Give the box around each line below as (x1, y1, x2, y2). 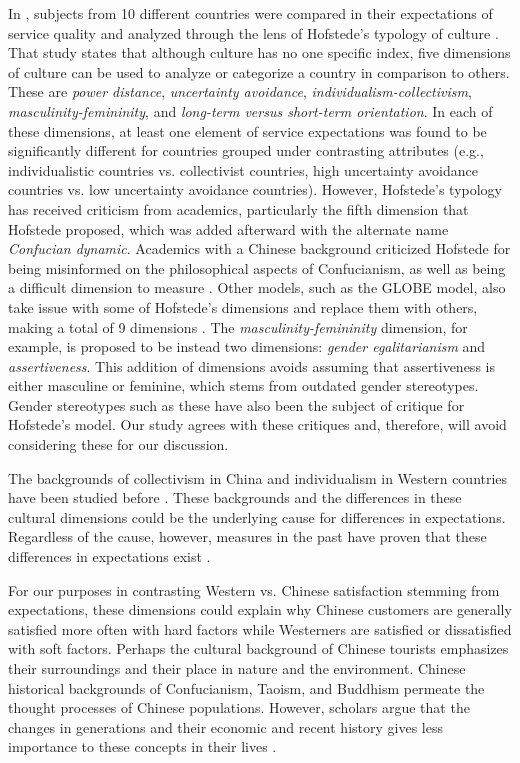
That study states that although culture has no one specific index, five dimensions (8, 42, 511, 63)
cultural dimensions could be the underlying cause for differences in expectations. (8, 506, 506, 527)
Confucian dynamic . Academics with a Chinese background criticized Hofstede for (8, 238, 511, 259)
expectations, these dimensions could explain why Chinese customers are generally (8, 599, 512, 620)
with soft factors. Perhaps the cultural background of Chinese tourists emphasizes (8, 638, 509, 659)
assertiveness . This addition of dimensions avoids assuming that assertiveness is (8, 355, 495, 376)
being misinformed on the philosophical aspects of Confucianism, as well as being (8, 257, 506, 278)
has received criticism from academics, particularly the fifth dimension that (8, 198, 469, 219)
